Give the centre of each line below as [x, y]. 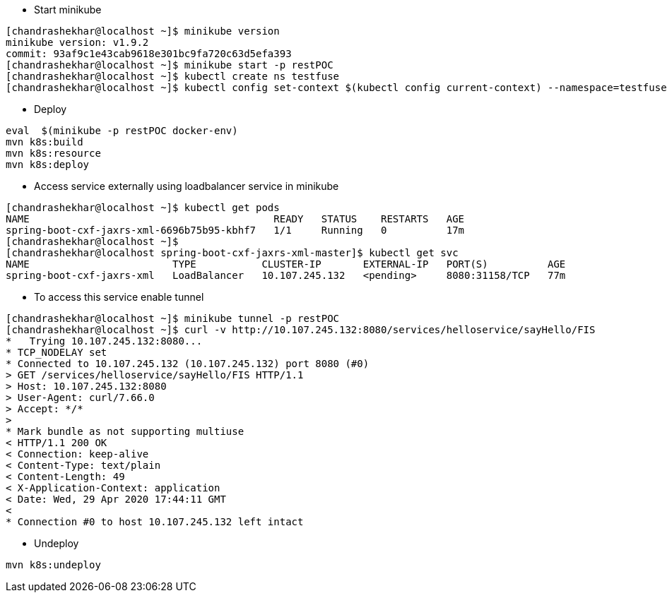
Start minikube [68, 10]
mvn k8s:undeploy [53, 565]
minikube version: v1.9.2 [77, 42]
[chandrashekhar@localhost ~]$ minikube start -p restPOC [170, 65]
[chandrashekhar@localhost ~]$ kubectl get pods [143, 208]
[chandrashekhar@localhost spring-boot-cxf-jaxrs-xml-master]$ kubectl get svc [232, 253]
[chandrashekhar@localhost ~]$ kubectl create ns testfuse [173, 76]
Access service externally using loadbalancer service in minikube [187, 186]
